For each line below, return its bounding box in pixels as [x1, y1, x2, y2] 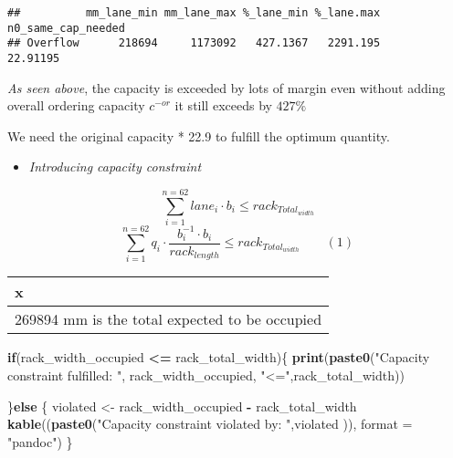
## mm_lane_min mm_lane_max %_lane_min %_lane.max [7, 6, 381, 19]
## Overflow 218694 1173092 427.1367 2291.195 [7, 36, 381, 50]
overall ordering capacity [7, 96, 145, 115]
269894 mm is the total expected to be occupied [15, 308, 322, 330]
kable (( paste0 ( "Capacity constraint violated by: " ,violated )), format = [7, 414, 413, 433]
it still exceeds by [174, 96, 272, 115]
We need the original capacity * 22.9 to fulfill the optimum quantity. [7, 126, 390, 145]
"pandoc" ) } [7, 432, 73, 451]
